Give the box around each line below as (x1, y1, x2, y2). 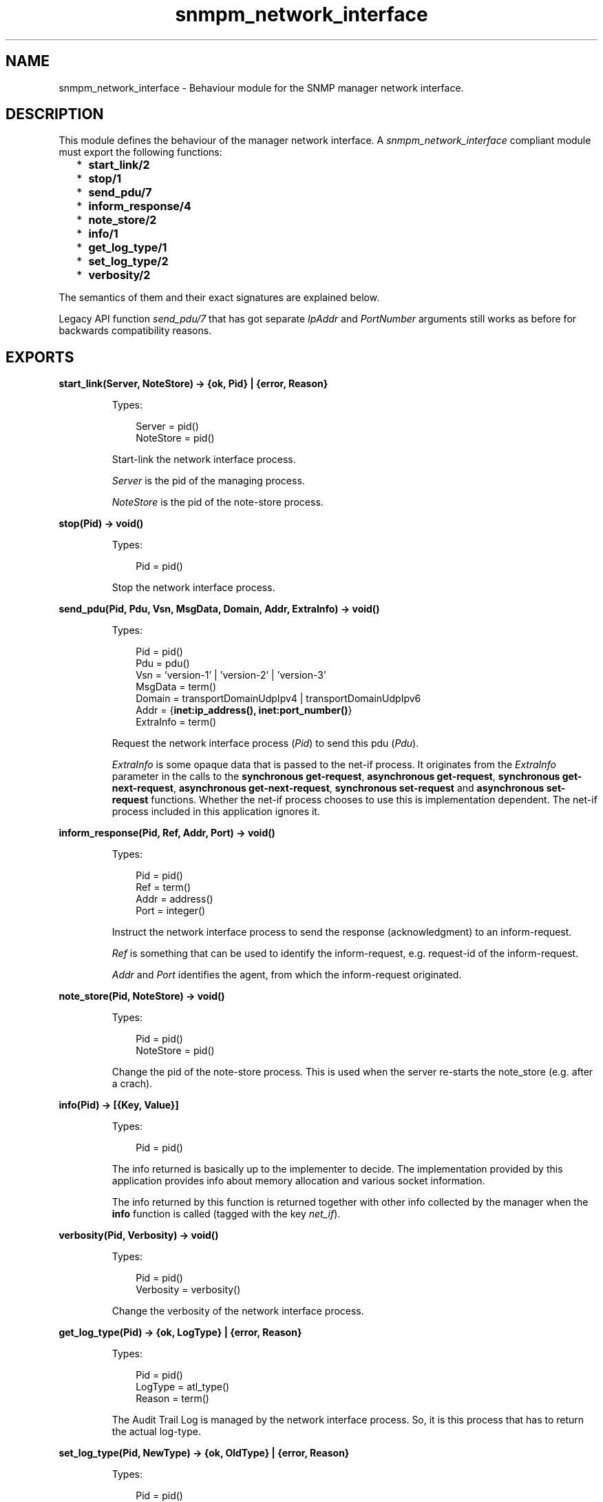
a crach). (112, 1078, 153, 1090)
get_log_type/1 (88, 240, 167, 255)
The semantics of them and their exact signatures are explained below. (59, 291, 380, 304)
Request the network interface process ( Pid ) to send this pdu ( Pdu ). (112, 737, 419, 750)
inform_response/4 (88, 199, 191, 214)
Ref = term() (136, 881, 191, 894)
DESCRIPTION (6, 105, 104, 123)
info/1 (88, 227, 118, 241)
